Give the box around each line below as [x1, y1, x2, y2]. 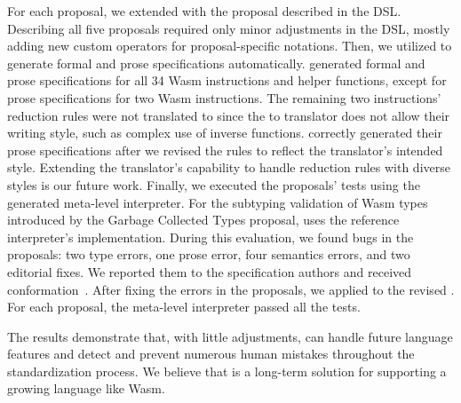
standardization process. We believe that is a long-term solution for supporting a [7, 361, 447, 380]
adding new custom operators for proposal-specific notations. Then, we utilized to [7, 36, 452, 55]
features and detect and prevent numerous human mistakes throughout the [7, 344, 415, 363]
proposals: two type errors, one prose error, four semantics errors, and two [7, 245, 410, 264]
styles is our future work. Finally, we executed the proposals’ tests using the [7, 175, 420, 194]
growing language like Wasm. [7, 379, 165, 398]
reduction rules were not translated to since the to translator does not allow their [7, 106, 450, 124]
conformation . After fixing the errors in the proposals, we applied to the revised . [7, 280, 455, 298]
